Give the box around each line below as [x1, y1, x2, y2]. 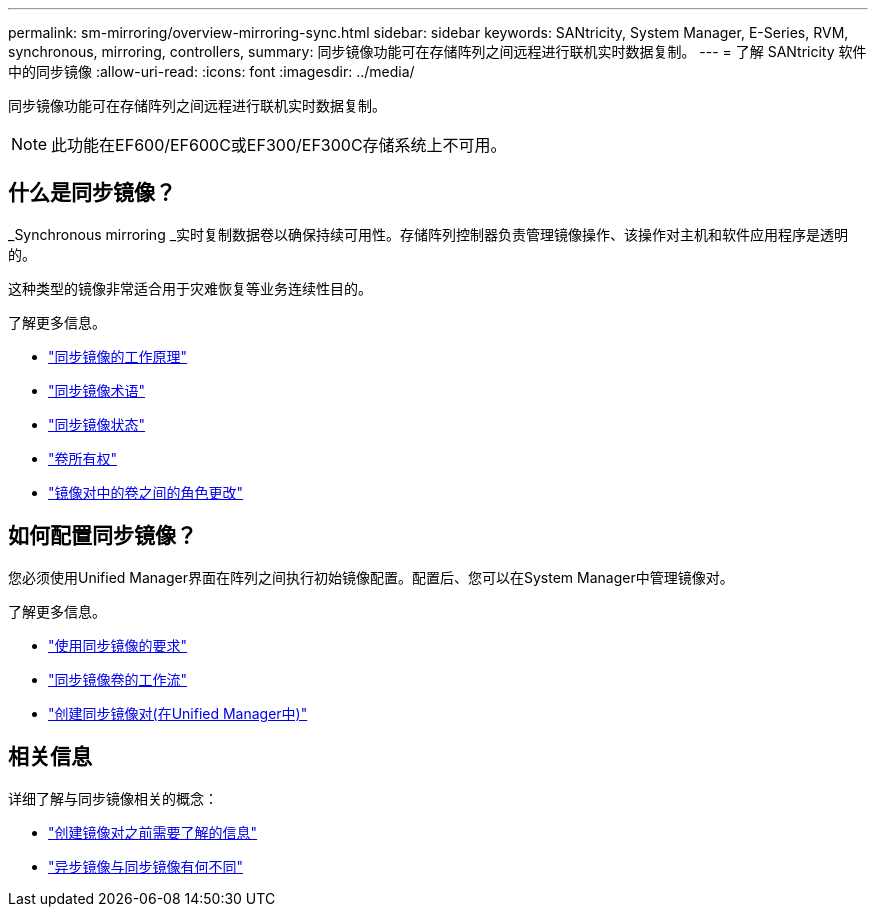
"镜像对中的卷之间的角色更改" [48, 483, 244, 501]
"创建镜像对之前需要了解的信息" [48, 823, 258, 841]
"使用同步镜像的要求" [48, 636, 188, 654]
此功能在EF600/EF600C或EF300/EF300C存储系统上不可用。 [51, 135, 507, 155]
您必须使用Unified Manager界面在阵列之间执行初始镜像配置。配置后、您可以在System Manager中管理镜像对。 [8, 568, 734, 586]
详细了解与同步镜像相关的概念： [8, 789, 218, 807]
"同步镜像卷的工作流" [48, 670, 188, 688]
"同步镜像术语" [48, 381, 146, 399]
